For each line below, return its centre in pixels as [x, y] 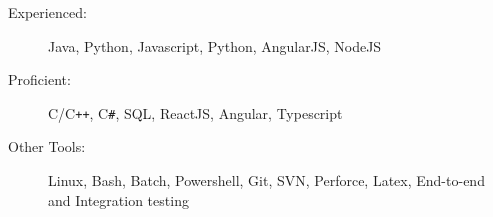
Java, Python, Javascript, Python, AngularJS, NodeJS [215, 45]
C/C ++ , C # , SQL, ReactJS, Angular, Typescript [195, 112]
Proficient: [39, 79]
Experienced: [47, 12]
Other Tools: [47, 146]
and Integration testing [118, 199]
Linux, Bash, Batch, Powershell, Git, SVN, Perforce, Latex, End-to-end [266, 180]
